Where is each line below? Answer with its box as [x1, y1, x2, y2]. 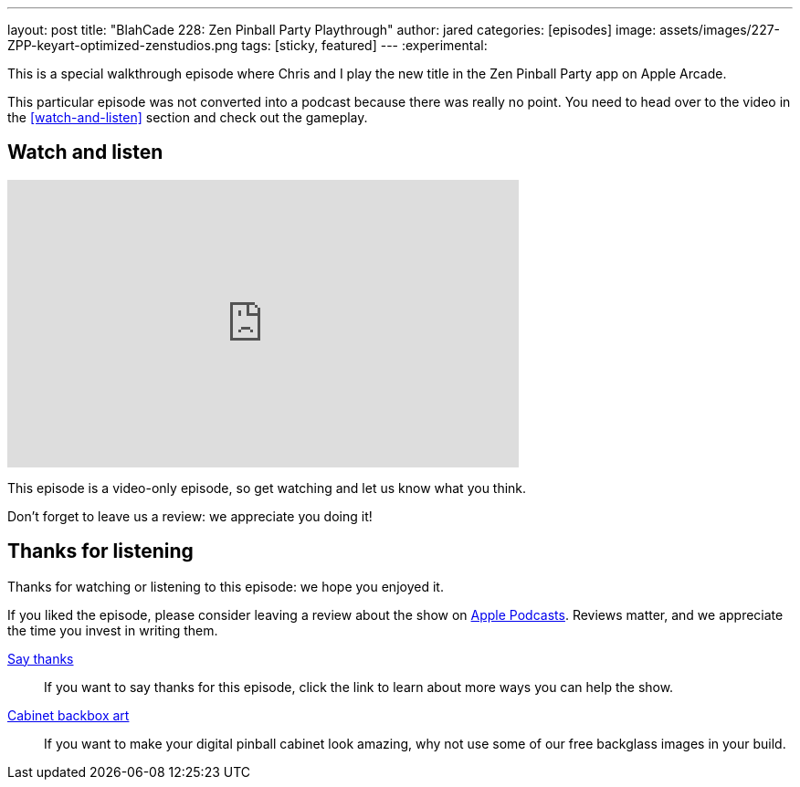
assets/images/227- [659, 22, 781, 37]
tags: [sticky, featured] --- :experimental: [241, 37, 488, 53]
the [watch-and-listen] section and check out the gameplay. [7, 110, 368, 125]
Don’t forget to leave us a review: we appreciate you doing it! [7, 508, 373, 524]
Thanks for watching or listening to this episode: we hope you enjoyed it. [7, 578, 444, 594]
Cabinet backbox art [7, 707, 130, 723]
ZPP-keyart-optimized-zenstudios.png [7, 37, 238, 53]
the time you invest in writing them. [7, 622, 218, 638]
